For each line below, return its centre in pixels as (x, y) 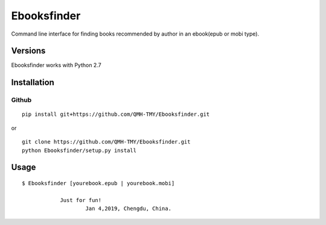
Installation (33, 82)
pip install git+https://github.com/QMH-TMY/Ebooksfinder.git (116, 114)
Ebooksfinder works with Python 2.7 (56, 65)
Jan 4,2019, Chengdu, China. (129, 209)
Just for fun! (81, 200)
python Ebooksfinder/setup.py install (79, 150)
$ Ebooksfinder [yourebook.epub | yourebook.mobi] (98, 183)
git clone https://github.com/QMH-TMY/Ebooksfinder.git (106, 142)
